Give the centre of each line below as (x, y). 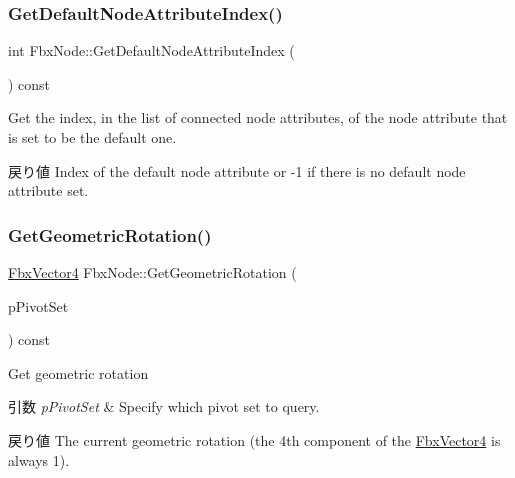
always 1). (39, 459)
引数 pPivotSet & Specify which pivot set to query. (164, 406)
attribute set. (48, 190)
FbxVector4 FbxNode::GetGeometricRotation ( (152, 272)
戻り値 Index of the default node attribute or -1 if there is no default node (237, 170)
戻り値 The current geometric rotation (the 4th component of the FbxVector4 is (254, 439)
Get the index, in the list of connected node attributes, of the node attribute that (258, 117)
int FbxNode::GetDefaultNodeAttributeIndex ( (151, 50)
